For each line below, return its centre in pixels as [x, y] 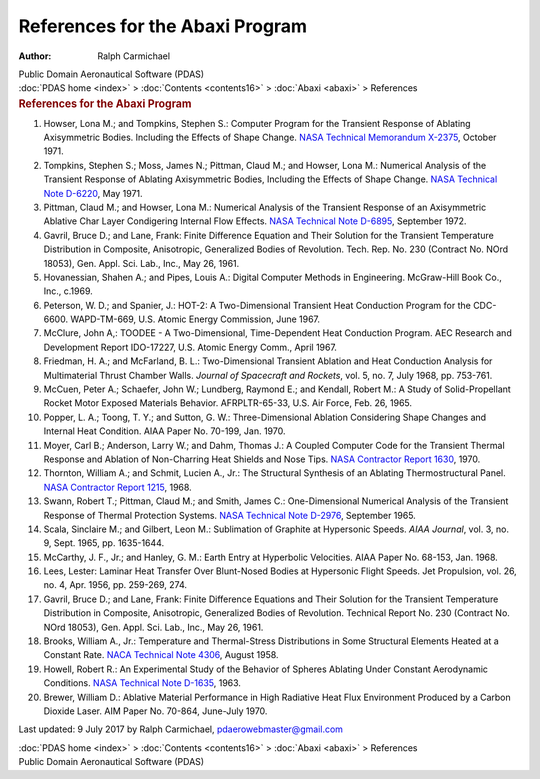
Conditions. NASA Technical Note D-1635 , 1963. [142, 683]
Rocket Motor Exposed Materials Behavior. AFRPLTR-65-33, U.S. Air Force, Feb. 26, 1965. [228, 403]
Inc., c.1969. [68, 291]
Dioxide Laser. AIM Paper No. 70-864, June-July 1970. [155, 711]
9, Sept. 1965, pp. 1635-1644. [104, 543]
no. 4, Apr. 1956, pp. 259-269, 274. [115, 585]
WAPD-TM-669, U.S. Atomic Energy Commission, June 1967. [195, 319]
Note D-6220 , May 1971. [93, 193]
